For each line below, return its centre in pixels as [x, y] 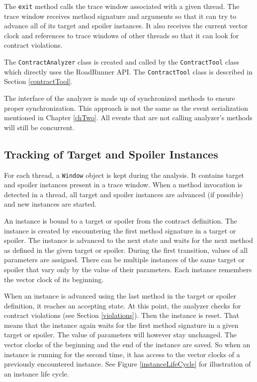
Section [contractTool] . [39, 81]
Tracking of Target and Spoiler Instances [111, 154]
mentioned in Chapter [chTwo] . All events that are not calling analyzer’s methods [128, 117]
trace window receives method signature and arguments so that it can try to [120, 16]
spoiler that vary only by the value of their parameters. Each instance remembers [128, 269]
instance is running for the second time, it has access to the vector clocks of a [122, 354]
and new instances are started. [50, 204]
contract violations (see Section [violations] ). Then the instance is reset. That [122, 315]
